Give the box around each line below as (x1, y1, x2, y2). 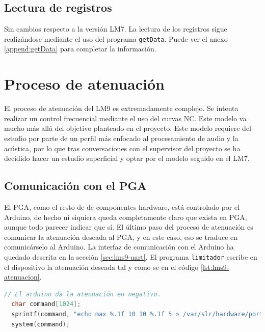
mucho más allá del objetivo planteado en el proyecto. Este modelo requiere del (4, 123, 251, 133)
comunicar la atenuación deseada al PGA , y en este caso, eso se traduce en (4, 231, 238, 242)
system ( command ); (11, 320, 70, 328)
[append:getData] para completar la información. (4, 43, 156, 54)
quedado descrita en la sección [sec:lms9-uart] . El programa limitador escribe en (4, 251, 257, 262)
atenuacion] (4, 271, 40, 282)
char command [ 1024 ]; (11, 300, 81, 308)
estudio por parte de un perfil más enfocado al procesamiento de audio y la (4, 132, 238, 143)
